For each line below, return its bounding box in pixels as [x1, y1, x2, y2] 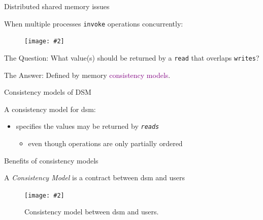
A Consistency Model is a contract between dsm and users [4, 172, 185, 183]
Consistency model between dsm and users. [24, 206, 159, 217]
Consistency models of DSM [4, 87, 91, 97]
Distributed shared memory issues [4, 1, 110, 11]
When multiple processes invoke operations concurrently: [4, 18, 183, 29]
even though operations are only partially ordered [28, 138, 183, 148]
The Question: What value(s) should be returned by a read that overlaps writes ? [4, 52, 259, 63]
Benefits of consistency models [4, 155, 98, 166]
